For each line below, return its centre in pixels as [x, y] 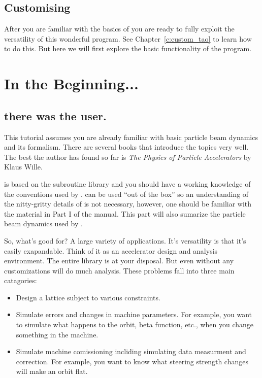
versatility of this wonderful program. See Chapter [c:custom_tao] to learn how [128, 38]
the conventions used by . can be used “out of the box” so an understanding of [126, 194]
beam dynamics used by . [43, 224]
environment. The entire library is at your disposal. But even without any [119, 261]
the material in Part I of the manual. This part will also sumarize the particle [125, 213]
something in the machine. [57, 334]
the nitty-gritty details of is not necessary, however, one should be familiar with [128, 204]
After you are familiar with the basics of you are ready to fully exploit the [119, 29]
